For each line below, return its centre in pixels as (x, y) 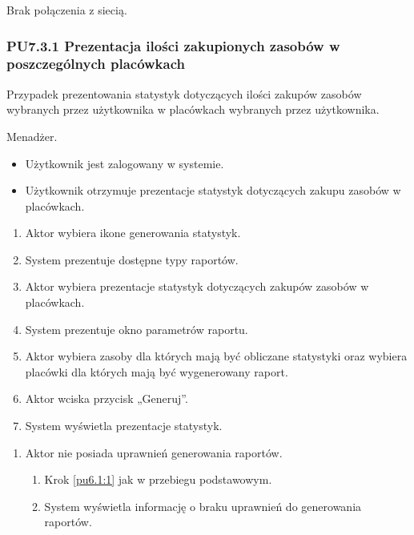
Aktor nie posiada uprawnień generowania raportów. (154, 452)
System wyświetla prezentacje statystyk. (124, 426)
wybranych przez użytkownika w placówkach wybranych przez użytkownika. (193, 109)
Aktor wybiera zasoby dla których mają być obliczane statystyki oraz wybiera (216, 356)
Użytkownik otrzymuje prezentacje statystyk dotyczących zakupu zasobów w (213, 190)
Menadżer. (32, 136)
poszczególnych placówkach (96, 64)
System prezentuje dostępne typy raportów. (132, 259)
